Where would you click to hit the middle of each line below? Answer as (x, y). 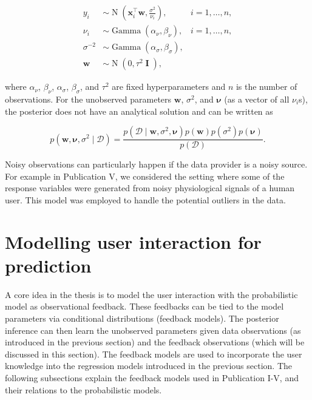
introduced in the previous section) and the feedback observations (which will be (155, 342)
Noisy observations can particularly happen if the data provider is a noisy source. (156, 164)
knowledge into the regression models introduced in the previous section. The (149, 366)
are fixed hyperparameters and (169, 86)
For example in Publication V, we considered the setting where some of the (145, 176)
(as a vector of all (257, 99)
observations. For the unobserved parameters (88, 99)
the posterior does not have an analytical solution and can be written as (139, 111)
